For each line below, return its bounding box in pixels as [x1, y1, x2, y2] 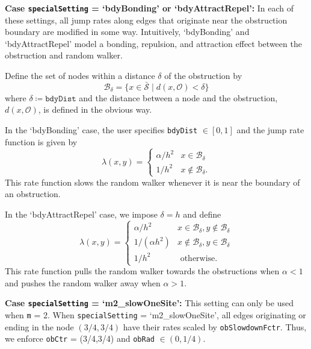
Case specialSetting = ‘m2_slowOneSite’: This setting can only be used [5, 297, 294, 309]
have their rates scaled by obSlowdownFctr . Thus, [123, 320, 307, 333]
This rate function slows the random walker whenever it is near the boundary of [5, 175, 300, 188]
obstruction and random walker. [5, 49, 123, 61]
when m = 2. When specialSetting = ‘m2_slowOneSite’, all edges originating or [5, 309, 306, 321]
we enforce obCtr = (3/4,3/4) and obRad [5, 332, 155, 345]
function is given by [5, 135, 78, 148]
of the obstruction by [164, 69, 242, 82]
